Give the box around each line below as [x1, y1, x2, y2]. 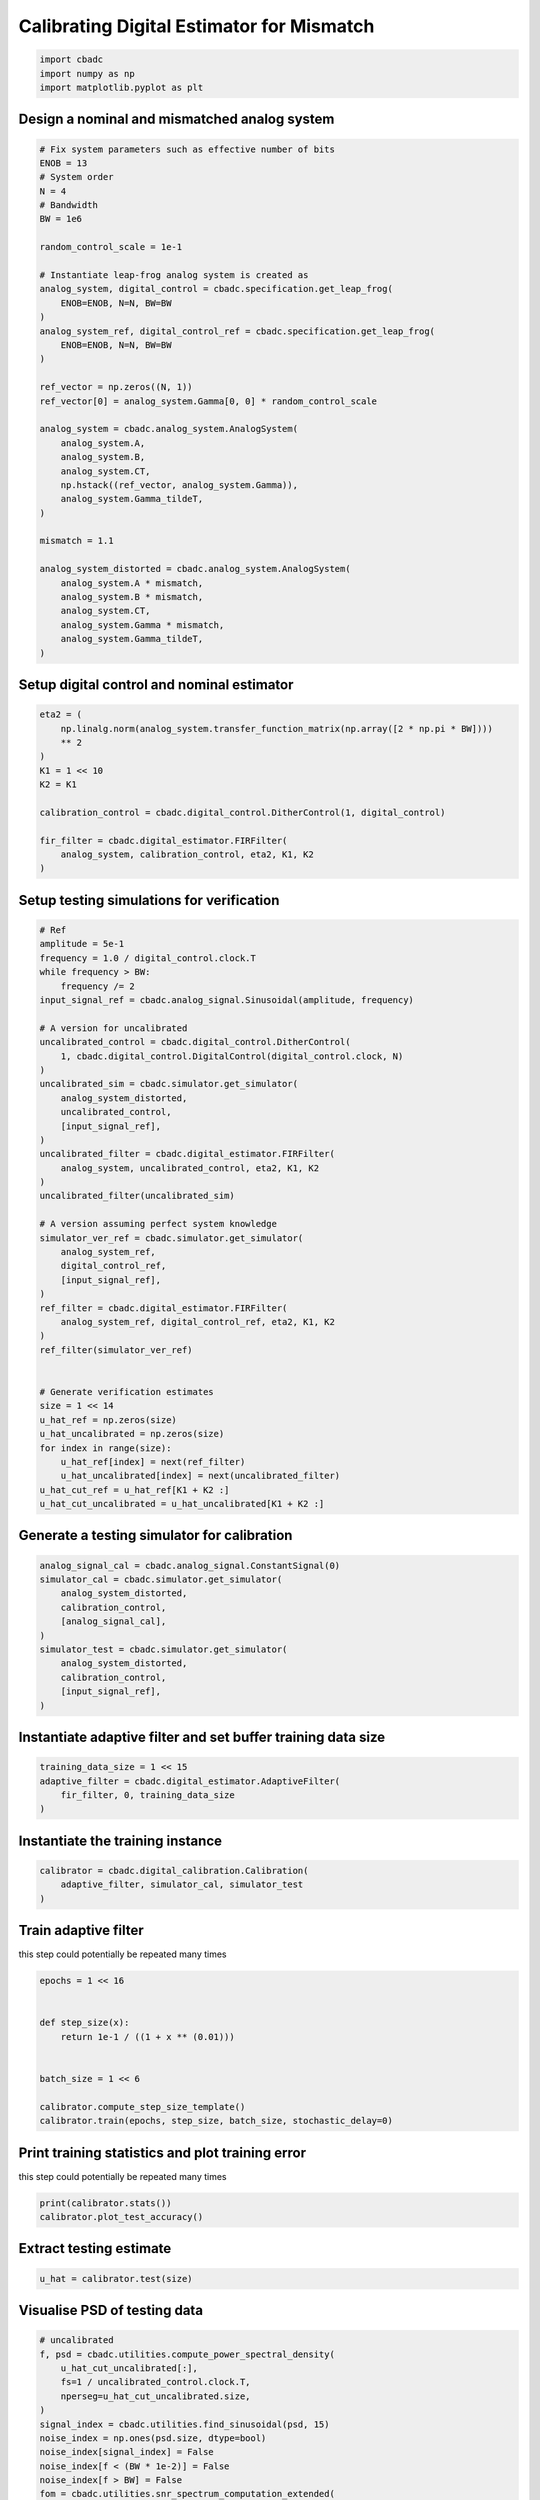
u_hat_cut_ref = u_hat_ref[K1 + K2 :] [39, 1484, 230, 1495]
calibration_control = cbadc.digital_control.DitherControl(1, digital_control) [39, 806, 446, 818]
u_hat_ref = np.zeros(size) [39, 1414, 177, 1425]
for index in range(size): [39, 1442, 172, 1454]
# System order [39, 171, 114, 183]
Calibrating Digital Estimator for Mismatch [18, 15, 375, 37]
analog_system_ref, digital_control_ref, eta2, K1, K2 [60, 1316, 335, 1327]
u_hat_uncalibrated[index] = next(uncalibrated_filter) [60, 1470, 341, 1482]
